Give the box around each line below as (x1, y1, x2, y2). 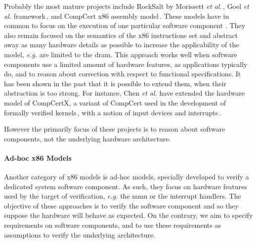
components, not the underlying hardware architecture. (4, 133, 171, 143)
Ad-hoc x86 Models (4, 152, 72, 163)
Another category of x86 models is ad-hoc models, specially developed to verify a (4, 172, 249, 182)
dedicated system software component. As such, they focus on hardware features (4, 181, 247, 191)
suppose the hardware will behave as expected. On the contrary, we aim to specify (4, 210, 253, 220)
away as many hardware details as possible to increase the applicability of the (4, 39, 239, 50)
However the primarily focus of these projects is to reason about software (4, 124, 225, 134)
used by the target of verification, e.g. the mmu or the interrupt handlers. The (4, 191, 241, 201)
